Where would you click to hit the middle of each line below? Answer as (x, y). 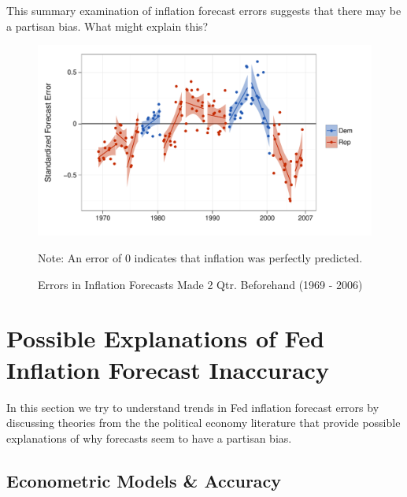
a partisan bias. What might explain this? (107, 26)
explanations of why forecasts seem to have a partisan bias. (149, 438)
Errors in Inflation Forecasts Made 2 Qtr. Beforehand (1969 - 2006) (200, 284)
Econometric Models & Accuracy (144, 480)
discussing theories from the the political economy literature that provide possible (203, 423)
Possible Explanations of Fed (165, 338)
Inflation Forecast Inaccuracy (168, 369)
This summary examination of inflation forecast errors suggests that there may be (204, 10)
